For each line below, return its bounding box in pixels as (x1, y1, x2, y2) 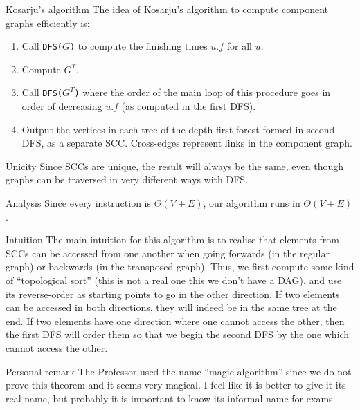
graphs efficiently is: (6, 15, 90, 30)
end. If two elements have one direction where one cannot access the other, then (6, 313, 345, 328)
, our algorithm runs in (203, 196, 300, 210)
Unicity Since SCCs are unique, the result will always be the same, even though (6, 158, 344, 173)
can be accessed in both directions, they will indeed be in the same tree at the (6, 300, 337, 315)
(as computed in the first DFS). (121, 99, 256, 113)
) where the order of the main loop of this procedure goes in (74, 85, 331, 100)
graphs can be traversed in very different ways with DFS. (6, 172, 249, 187)
